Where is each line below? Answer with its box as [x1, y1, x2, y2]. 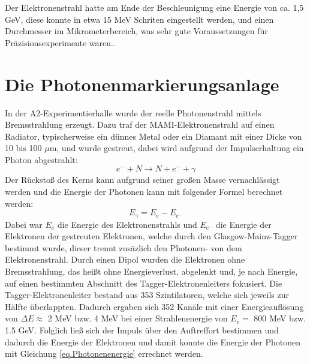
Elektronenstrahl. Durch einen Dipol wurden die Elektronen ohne [5, 253, 245, 266]
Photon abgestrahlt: [5, 153, 78, 166]
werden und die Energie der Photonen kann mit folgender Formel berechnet [5, 185, 283, 198]
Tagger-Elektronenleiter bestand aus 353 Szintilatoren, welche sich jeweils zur [5, 288, 289, 301]
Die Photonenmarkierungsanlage [5, 71, 279, 96]
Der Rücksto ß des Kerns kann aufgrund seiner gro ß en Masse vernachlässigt [5, 173, 280, 186]
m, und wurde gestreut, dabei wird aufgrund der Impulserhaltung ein [49, 142, 304, 154]
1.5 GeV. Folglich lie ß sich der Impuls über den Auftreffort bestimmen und [5, 324, 279, 336]
